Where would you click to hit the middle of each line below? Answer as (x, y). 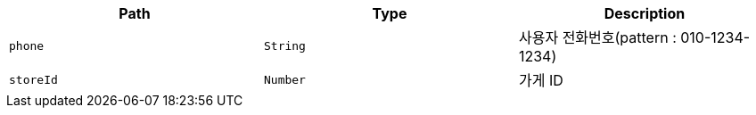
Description (645, 13)
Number (284, 79)
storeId (33, 79)
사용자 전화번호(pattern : (597, 37)
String (284, 45)
